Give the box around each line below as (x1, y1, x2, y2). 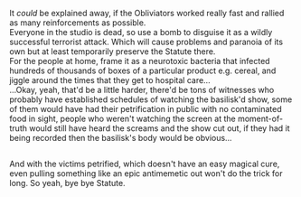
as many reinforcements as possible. (9, 17, 146, 28)
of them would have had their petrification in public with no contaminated (9, 104, 282, 114)
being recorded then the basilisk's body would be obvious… (9, 133, 232, 143)
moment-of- (238, 113, 283, 124)
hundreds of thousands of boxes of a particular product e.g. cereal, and (9, 65, 277, 76)
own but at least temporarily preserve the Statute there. (9, 46, 216, 57)
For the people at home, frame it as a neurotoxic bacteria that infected (9, 56, 270, 66)
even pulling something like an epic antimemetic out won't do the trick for (9, 168, 283, 179)
